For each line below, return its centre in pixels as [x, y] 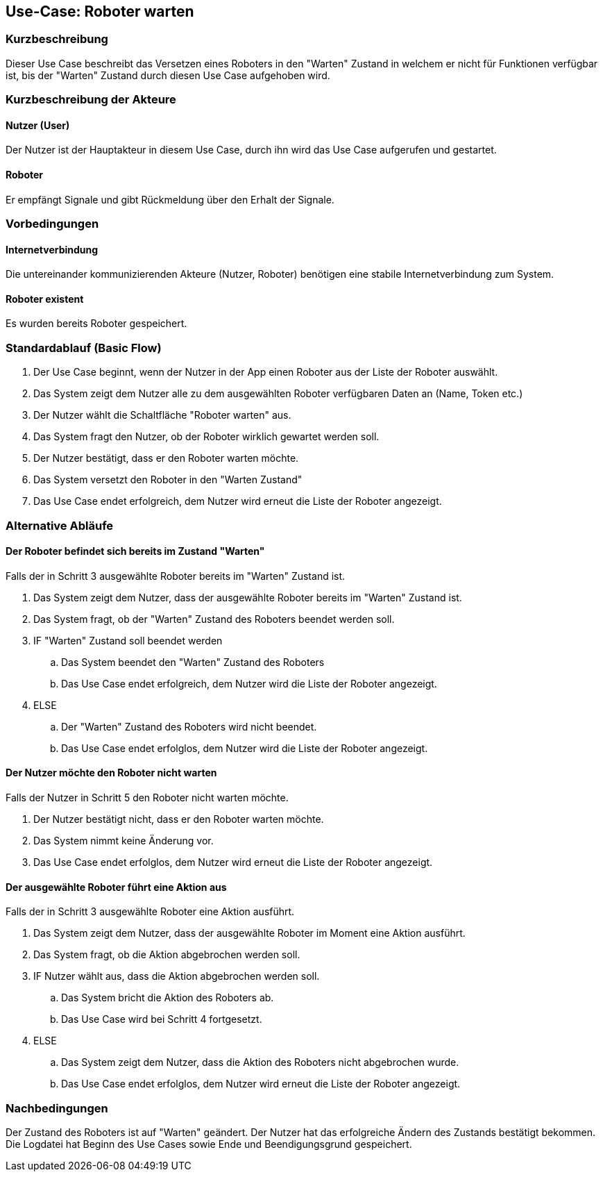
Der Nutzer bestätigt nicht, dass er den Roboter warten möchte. [179, 819]
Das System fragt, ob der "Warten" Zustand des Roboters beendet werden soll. [214, 619]
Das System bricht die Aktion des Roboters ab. [168, 998]
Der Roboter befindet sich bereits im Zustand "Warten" [135, 551]
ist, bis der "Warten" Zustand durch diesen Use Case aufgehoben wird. [168, 75]
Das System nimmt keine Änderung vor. [124, 840]
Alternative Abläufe [60, 525]
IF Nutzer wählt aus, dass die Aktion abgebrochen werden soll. [177, 976]
